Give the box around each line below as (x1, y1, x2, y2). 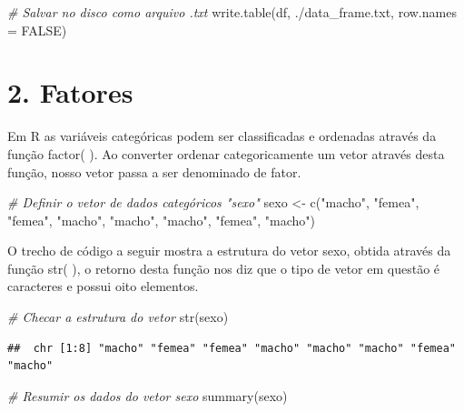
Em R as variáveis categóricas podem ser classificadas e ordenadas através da (7, 126, 437, 146)
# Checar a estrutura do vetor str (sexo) (7, 307, 229, 327)
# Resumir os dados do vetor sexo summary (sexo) (7, 386, 288, 405)
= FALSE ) (7, 20, 67, 39)
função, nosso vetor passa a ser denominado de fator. (7, 162, 301, 181)
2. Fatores (7, 74, 133, 111)
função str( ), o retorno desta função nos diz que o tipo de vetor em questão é (7, 258, 440, 277)
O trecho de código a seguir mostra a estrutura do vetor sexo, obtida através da (7, 241, 451, 260)
